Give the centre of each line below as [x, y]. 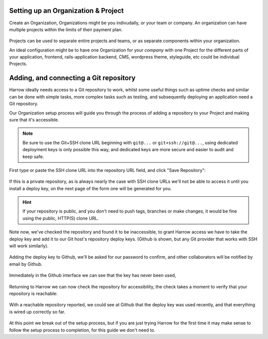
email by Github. [26, 264]
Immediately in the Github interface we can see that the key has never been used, [93, 276]
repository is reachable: [33, 293]
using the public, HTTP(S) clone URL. [61, 218]
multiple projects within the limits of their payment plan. [66, 29]
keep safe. [33, 157]
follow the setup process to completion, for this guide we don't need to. [82, 330]
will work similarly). [29, 246]
